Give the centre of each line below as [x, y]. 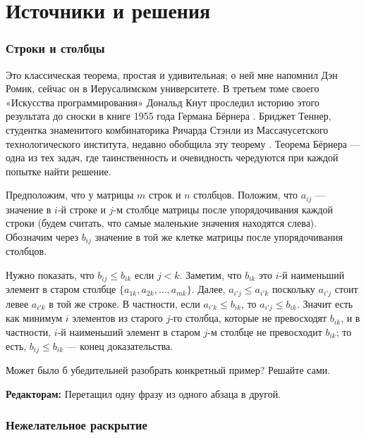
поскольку [293, 289]
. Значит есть [325, 303]
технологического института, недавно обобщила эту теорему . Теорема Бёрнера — [183, 143]
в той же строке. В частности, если [124, 303]
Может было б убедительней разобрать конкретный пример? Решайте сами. [168, 370]
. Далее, [208, 289]
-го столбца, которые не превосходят [249, 318]
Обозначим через [42, 236]
